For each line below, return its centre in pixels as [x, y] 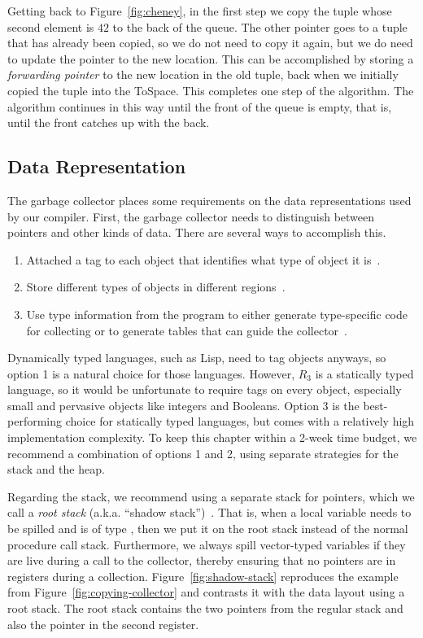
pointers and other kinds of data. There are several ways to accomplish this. [197, 232]
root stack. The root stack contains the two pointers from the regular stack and [205, 608]
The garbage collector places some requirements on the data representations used [209, 200]
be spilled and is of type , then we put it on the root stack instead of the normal [208, 529]
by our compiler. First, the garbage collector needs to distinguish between [191, 216]
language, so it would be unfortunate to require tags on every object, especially [205, 389]
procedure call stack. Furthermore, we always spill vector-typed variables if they [207, 544]
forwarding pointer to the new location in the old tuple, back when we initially [203, 74]
